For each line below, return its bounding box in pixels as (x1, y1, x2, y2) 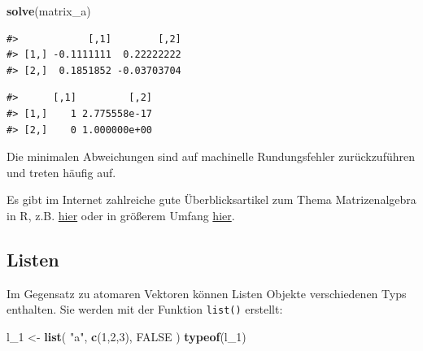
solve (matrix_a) (7, 2, 91, 19)
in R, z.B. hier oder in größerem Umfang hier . (7, 206, 235, 223)
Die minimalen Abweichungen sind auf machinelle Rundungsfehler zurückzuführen (7, 148, 415, 165)
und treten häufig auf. (7, 163, 116, 180)
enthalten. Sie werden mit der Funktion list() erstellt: (7, 301, 283, 318)
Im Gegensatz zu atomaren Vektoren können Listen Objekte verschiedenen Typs (7, 284, 407, 301)
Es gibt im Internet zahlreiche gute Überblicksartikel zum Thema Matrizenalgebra (7, 191, 416, 208)
